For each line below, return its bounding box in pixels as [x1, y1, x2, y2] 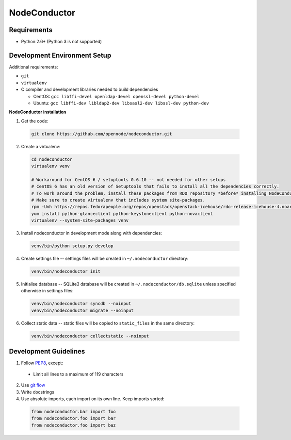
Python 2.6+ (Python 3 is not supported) [21, 39, 102, 45]
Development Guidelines [9, 347, 85, 355]
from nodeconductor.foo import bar [31, 416, 116, 421]
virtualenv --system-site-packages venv [31, 218, 129, 223]
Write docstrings [21, 389, 54, 395]
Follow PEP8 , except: [21, 360, 63, 366]
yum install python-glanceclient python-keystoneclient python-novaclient [31, 211, 213, 216]
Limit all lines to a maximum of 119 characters [33, 371, 124, 377]
